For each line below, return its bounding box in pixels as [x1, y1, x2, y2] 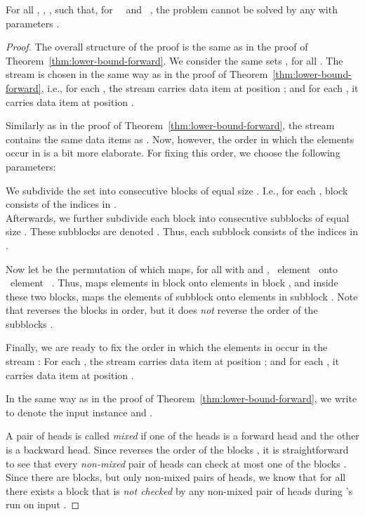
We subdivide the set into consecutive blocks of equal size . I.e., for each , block [6, 183, 348, 197]
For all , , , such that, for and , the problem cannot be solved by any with [6, 2, 338, 16]
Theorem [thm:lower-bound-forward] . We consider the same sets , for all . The [6, 53, 343, 67]
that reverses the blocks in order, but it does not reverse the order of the [6, 303, 318, 317]
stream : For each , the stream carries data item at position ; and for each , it [6, 354, 340, 369]
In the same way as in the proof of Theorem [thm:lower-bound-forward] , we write [6, 391, 357, 406]
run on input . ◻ [6, 497, 80, 512]
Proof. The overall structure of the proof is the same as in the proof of [6, 39, 308, 54]
